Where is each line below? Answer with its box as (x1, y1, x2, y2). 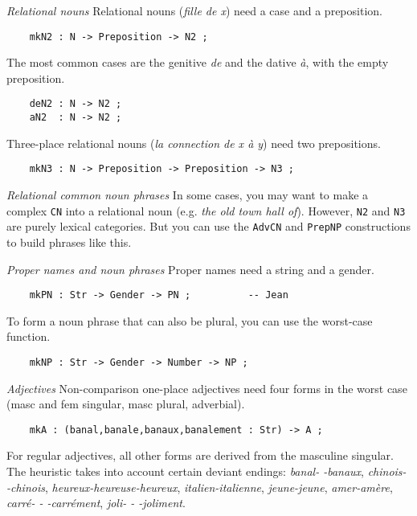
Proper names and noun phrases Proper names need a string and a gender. (6, 260, 374, 277)
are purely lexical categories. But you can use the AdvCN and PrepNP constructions (6, 218, 411, 235)
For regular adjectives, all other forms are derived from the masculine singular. (6, 447, 394, 464)
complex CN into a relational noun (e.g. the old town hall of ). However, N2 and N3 (6, 202, 406, 219)
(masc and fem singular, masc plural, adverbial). (6, 395, 245, 412)
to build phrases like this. (6, 233, 132, 250)
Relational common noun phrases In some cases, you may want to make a (6, 186, 369, 203)
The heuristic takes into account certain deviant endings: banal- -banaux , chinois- (6, 463, 407, 480)
